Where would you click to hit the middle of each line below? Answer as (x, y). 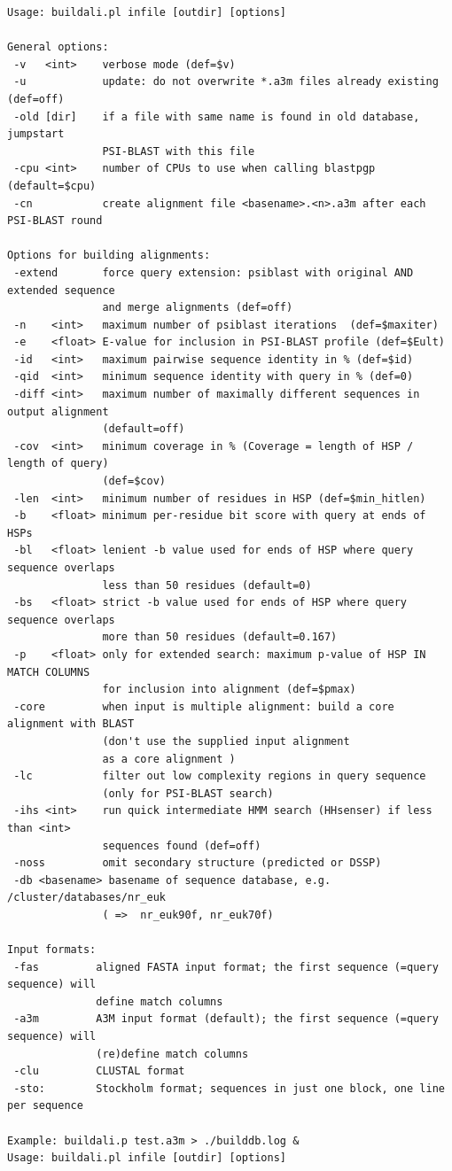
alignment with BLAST (71, 724)
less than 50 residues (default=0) (207, 585)
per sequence (45, 1106)
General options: (58, 47)
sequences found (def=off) (182, 845)
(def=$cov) (134, 481)
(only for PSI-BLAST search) (188, 793)
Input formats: (52, 950)
